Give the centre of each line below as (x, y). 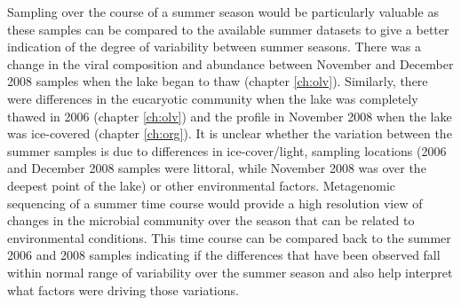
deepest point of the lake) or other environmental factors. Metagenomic (202, 185)
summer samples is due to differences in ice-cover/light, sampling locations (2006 (227, 150)
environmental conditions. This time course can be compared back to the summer (229, 237)
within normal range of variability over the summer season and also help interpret (230, 272)
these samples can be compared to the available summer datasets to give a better (228, 29)
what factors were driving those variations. (123, 289)
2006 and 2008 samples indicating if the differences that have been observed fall (224, 255)
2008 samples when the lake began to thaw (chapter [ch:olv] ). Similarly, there (218, 81)
